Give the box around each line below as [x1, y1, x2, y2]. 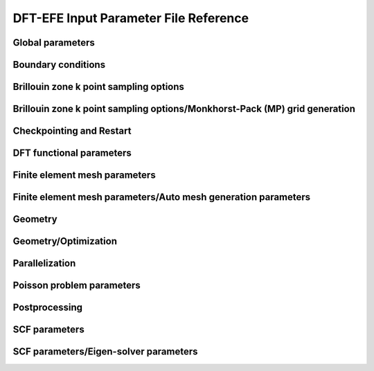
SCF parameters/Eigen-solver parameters [12, 346, 198, 358]
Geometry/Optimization [12, 235, 118, 247]
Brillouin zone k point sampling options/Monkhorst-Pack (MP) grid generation [12, 103, 356, 115]
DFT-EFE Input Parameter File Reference [12, 10, 249, 26]
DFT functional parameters [12, 147, 132, 159]
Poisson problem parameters [12, 280, 141, 291]
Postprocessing [12, 302, 83, 314]
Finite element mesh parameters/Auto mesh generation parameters [12, 191, 311, 203]
